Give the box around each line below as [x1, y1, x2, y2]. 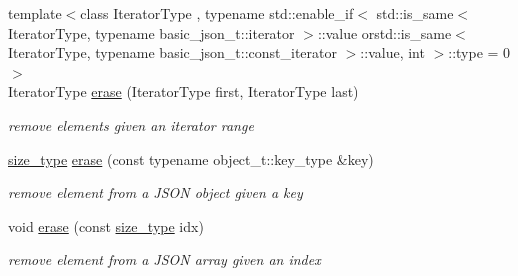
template [8, 3, 62, 23]
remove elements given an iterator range [8, 114, 254, 135]
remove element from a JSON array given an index [8, 249, 321, 270]
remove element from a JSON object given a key [8, 182, 303, 203]
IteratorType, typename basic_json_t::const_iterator [8, 42, 338, 63]
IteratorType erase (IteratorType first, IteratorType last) [8, 81, 359, 102]
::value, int [360, 42, 425, 63]
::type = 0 [448, 42, 511, 63]
